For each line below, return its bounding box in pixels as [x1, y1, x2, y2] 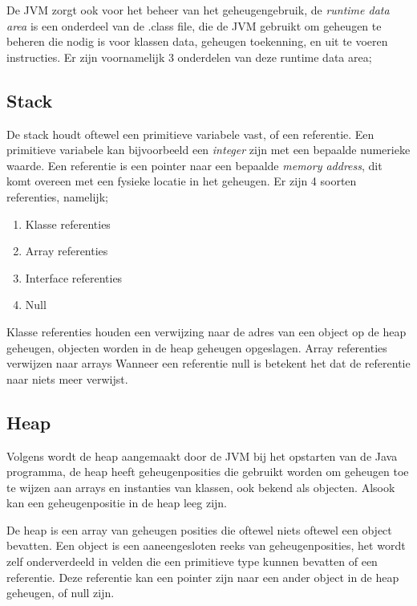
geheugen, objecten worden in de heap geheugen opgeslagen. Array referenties [6, 339, 387, 356]
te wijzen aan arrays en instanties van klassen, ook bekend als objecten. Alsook [6, 478, 395, 495]
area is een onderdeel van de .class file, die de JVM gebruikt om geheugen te [6, 17, 382, 34]
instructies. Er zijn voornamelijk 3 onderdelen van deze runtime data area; [6, 48, 372, 65]
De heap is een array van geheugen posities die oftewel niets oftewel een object [6, 521, 392, 538]
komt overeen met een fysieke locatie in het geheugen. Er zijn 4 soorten [6, 173, 357, 189]
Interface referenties [25, 269, 123, 286]
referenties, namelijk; [6, 188, 108, 205]
